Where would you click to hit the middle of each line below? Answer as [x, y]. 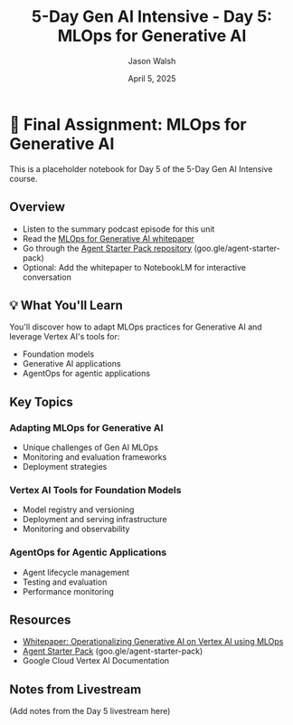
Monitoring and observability [76, 529]
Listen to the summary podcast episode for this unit [118, 229]
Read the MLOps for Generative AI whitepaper [108, 238]
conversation [47, 277]
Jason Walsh [152, 61]
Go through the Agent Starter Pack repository [107, 248]
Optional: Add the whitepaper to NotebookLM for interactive [134, 267]
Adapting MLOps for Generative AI [86, 427]
